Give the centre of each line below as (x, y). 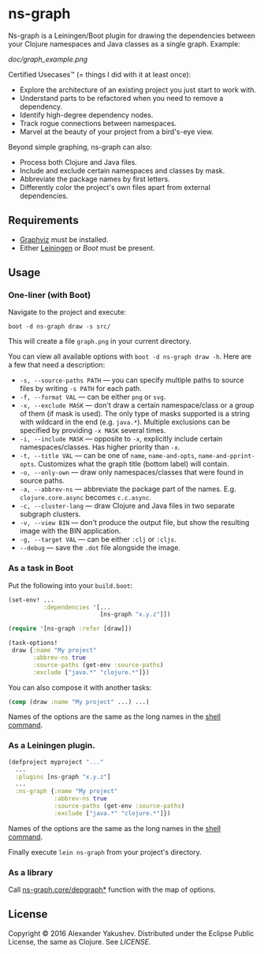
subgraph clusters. (50, 514)
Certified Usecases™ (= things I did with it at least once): (100, 74)
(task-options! (33, 643)
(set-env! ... (32, 600)
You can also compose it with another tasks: (80, 688)
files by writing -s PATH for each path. (80, 389)
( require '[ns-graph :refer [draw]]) (70, 629)
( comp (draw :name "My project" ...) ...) (79, 702)
